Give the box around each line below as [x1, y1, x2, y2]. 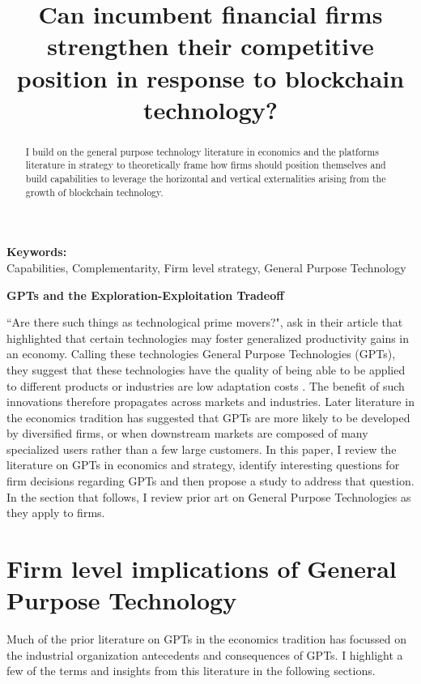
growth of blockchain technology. [25, 185, 164, 199]
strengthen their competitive [47, 29, 374, 62]
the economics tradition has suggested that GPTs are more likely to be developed [6, 408, 410, 425]
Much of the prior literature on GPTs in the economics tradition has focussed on [6, 631, 407, 648]
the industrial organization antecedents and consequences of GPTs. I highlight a [6, 646, 403, 663]
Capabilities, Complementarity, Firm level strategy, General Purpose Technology [6, 259, 406, 276]
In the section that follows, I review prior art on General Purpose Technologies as [6, 488, 411, 505]
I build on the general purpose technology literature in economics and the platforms [25, 144, 379, 158]
